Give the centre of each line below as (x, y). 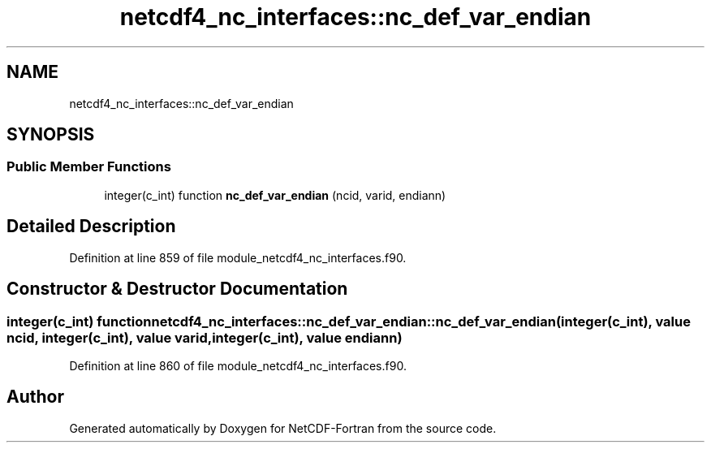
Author (35, 397)
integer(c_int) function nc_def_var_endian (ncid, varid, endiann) (275, 195)
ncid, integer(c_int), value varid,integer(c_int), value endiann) (205, 337)
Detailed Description (91, 227)
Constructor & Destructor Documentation (177, 289)
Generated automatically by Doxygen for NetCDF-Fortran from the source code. (283, 428)
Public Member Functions (89, 167)
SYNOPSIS (51, 135)
